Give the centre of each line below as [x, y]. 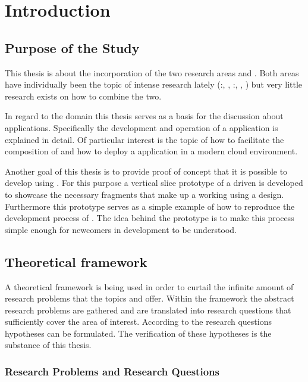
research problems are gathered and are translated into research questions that [148, 310]
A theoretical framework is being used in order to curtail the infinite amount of [149, 286]
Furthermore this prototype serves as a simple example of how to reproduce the [150, 206]
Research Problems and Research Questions [112, 371]
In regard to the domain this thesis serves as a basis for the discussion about [144, 116]
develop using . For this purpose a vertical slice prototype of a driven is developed [154, 183]
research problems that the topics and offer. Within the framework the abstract [150, 298]
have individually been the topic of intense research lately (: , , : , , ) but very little [154, 84]
